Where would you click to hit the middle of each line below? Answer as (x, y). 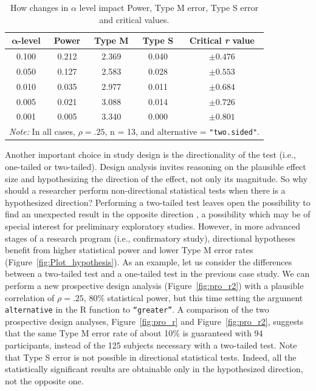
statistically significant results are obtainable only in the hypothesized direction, (154, 369)
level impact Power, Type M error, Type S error (169, 7)
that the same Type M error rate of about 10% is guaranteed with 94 (134, 333)
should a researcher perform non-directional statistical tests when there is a (145, 190)
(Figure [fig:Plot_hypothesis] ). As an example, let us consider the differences (149, 261)
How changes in (39, 7)
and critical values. (134, 19)
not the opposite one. (44, 380)
